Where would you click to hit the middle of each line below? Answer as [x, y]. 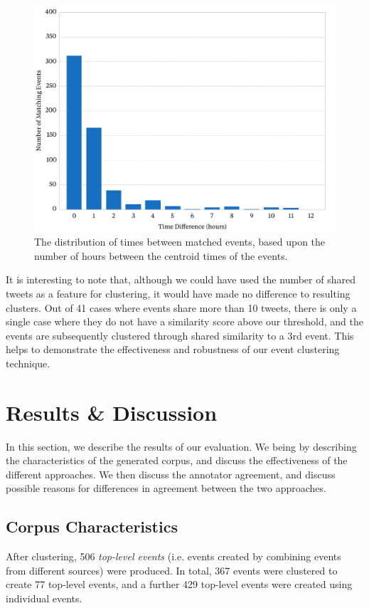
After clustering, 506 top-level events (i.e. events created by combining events [173, 556]
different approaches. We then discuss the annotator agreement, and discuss [171, 474]
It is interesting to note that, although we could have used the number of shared [181, 279]
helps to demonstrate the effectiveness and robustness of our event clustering [173, 349]
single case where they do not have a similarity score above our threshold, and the [184, 321]
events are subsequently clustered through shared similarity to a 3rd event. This [180, 335]
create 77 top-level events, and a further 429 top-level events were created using [179, 584]
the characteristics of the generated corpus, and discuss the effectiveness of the [177, 460]
